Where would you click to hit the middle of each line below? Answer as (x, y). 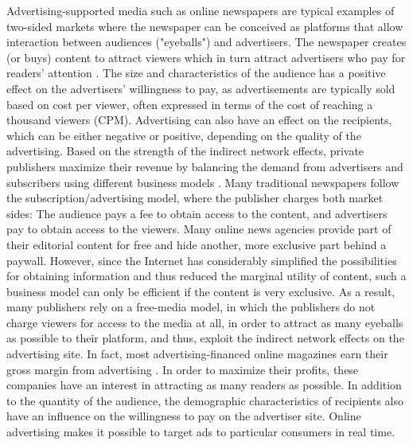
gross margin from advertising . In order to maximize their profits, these (183, 369)
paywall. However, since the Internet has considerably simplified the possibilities (202, 260)
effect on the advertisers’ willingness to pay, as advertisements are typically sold (201, 88)
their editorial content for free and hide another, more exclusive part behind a (197, 244)
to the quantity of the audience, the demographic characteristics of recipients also (205, 400)
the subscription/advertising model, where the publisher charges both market (195, 198)
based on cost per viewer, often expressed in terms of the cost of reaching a (190, 104)
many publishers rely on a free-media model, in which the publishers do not (191, 307)
